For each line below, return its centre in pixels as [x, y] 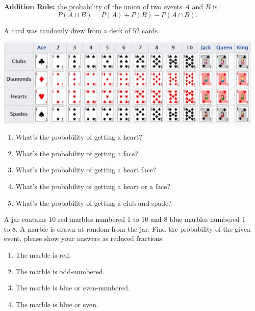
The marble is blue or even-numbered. [73, 288]
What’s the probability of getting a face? [77, 153]
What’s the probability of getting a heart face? [86, 170]
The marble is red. [43, 254]
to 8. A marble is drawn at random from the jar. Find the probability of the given [127, 228]
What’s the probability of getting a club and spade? [93, 203]
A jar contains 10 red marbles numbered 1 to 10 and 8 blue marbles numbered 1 [125, 219]
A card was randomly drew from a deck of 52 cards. [82, 30]
